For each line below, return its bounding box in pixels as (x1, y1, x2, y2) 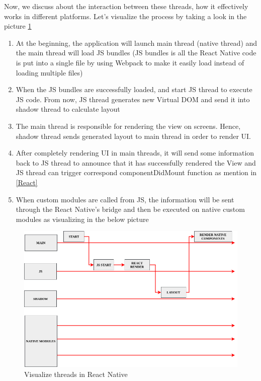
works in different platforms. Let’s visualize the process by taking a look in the (4, 11, 247, 21)
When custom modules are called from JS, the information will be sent (16, 194, 234, 204)
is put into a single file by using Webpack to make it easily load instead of (16, 57, 244, 67)
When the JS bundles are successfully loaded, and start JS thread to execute (16, 84, 252, 95)
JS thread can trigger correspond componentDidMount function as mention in (16, 167, 257, 178)
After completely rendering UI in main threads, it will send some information (16, 147, 254, 158)
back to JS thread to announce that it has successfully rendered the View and (16, 157, 256, 168)
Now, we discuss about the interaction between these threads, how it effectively (4, 1, 248, 11)
